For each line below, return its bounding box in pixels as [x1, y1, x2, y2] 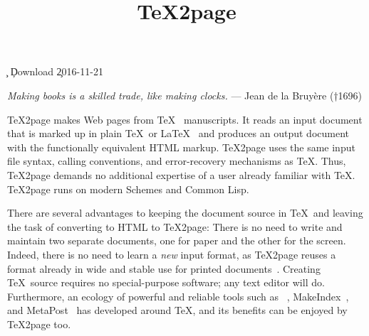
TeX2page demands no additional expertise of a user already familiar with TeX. [7, 167, 355, 182]
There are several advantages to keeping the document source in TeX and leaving [7, 205, 363, 220]
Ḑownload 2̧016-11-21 [10, 64, 103, 79]
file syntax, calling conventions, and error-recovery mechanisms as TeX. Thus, [7, 153, 346, 168]
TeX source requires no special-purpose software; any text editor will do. [7, 275, 325, 290]
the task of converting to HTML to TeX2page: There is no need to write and [7, 219, 343, 234]
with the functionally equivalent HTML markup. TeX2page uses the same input [7, 139, 355, 154]
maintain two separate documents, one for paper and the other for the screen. [7, 233, 346, 248]
